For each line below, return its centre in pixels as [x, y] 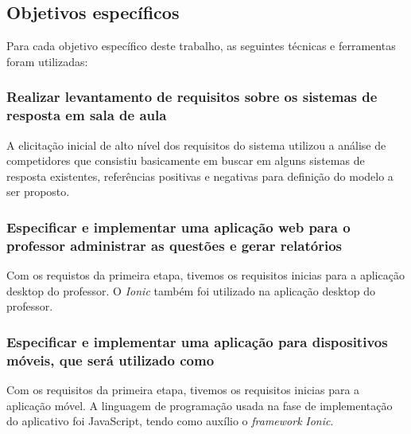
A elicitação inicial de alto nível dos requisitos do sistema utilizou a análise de [196, 145]
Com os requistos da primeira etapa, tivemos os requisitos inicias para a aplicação [205, 275]
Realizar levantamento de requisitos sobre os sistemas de [192, 97]
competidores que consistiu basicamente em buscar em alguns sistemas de [186, 160]
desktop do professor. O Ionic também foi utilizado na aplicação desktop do [191, 290]
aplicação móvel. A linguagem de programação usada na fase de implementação [200, 405]
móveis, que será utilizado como [111, 360]
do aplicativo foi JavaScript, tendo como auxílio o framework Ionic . [170, 421]
